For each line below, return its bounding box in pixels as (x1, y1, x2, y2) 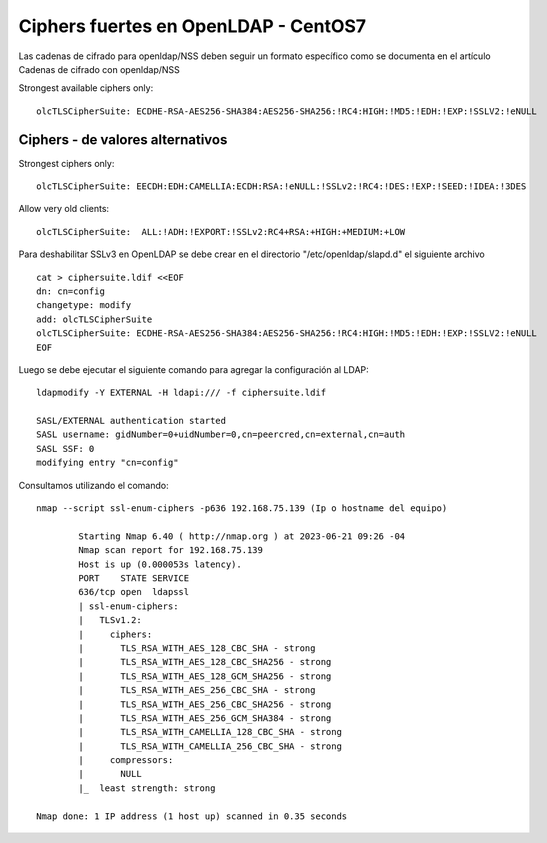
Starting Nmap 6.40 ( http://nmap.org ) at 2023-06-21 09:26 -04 (78, 530, 406, 542)
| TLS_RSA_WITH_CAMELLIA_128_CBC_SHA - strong (78, 726, 342, 738)
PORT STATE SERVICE (78, 573, 190, 584)
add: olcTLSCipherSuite (36, 313, 153, 325)
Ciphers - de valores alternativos (18, 131, 228, 148)
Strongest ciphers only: (18, 157, 115, 169)
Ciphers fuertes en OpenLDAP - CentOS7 (18, 15, 367, 37)
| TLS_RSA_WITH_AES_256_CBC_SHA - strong (78, 685, 316, 696)
